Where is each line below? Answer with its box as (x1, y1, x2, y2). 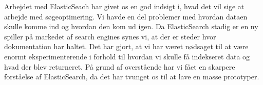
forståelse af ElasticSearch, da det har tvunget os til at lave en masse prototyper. (4, 71, 259, 82)
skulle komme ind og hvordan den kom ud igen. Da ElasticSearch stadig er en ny (4, 21, 258, 32)
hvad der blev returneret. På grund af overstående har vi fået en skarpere (4, 61, 235, 72)
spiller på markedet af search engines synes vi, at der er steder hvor (4, 31, 216, 41)
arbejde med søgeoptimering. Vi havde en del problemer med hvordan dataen (4, 11, 248, 22)
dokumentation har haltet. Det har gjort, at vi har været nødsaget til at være (4, 41, 249, 52)
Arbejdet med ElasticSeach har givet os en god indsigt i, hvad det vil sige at (4, 1, 245, 11)
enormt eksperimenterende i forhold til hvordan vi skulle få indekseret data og (4, 51, 250, 61)
